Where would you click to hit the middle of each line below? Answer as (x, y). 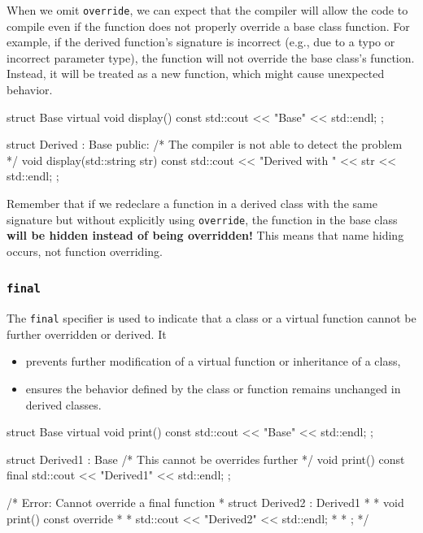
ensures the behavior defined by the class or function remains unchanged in (213, 389)
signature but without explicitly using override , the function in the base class (202, 219)
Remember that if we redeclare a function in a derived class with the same (192, 203)
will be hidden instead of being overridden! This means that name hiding (205, 235)
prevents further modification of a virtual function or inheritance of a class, (213, 361)
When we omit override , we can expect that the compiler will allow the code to (207, 10)
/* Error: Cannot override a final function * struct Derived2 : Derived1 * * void (205, 503)
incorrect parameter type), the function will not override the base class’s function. (211, 57)
